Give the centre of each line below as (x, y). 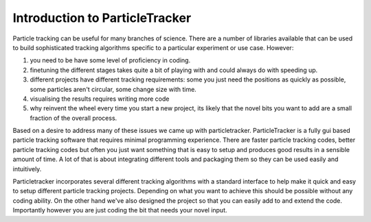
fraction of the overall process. (74, 118)
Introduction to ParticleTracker (102, 18)
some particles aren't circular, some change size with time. (113, 89)
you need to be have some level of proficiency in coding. (110, 60)
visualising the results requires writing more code (100, 99)
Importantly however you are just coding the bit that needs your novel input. (120, 210)
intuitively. (27, 169)
